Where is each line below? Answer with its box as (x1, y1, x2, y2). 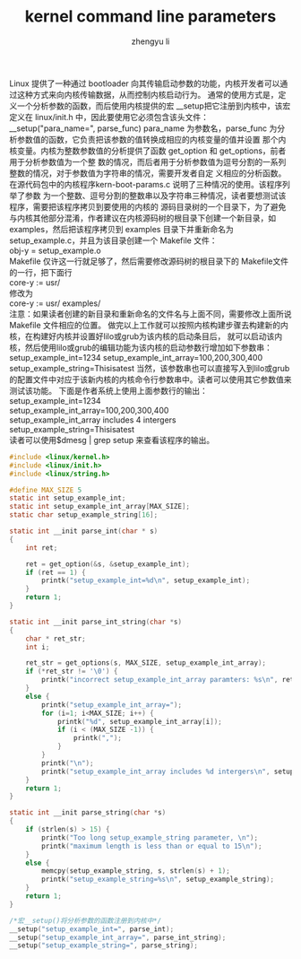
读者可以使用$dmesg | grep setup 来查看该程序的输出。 (9, 434, 215, 445)
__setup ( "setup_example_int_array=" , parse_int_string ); (9, 933, 227, 942)
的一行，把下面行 (9, 266, 73, 277)
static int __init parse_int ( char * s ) (9, 527, 159, 536)
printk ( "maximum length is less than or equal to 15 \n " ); (41, 841, 262, 850)
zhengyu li (131, 36, 170, 47)
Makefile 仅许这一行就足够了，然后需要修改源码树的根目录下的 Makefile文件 (9, 256, 289, 266)
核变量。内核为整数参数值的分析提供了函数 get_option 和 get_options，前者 (9, 145, 287, 156)
